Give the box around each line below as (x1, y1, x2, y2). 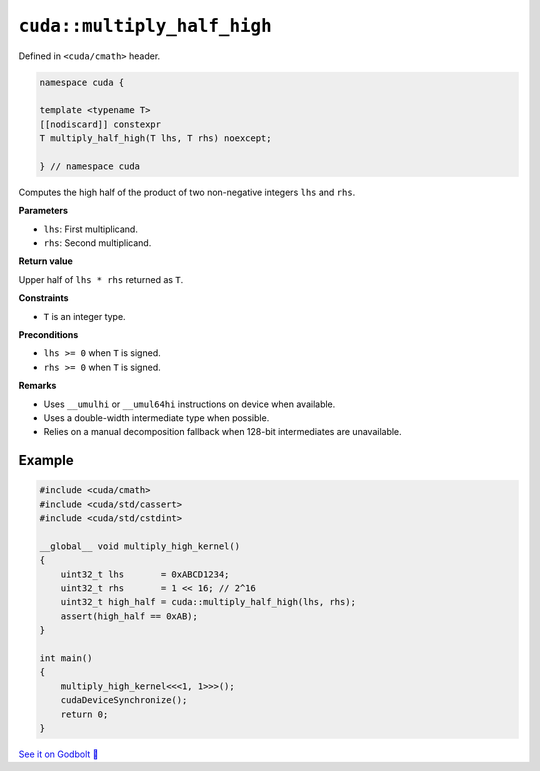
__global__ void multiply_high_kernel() (39, 540, 240, 552)
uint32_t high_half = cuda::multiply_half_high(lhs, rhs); (60, 596, 357, 608)
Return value (18, 255, 74, 267)
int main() (39, 653, 93, 664)
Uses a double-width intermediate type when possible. (43, 411, 270, 424)
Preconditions (18, 328, 79, 340)
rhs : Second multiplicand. (43, 237, 152, 249)
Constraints (18, 292, 69, 304)
